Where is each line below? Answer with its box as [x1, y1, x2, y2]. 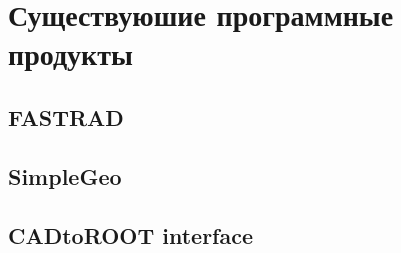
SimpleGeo [8, 160, 122, 191]
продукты [8, 33, 133, 74]
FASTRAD [8, 101, 124, 132]
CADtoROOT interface [8, 219, 254, 250]
